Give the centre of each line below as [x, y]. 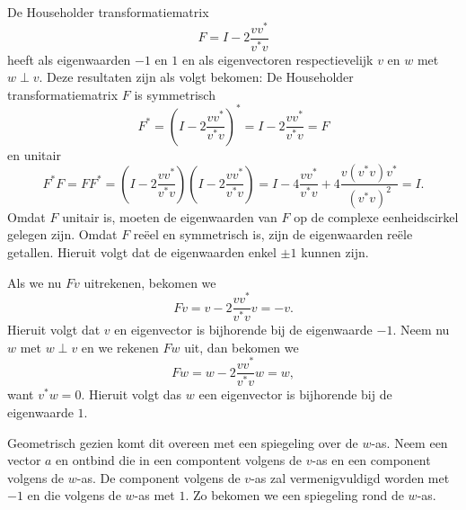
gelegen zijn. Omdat [62, 234]
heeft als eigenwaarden [69, 59]
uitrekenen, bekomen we [150, 282]
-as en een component [371, 460]
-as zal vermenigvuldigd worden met [350, 477]
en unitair [34, 154]
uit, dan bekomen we [242, 347]
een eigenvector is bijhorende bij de [295, 394]
